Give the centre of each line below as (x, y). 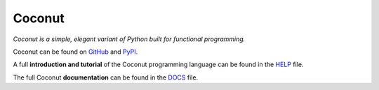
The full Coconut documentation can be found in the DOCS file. (106, 77)
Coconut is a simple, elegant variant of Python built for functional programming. (129, 39)
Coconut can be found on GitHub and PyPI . (75, 52)
